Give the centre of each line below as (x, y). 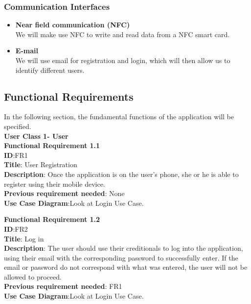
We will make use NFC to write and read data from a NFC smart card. (123, 34)
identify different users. (50, 70)
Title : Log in (24, 238)
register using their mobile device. (55, 184)
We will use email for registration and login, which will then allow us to (123, 60)
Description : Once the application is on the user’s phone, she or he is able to (121, 174)
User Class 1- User (36, 136)
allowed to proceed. (33, 276)
